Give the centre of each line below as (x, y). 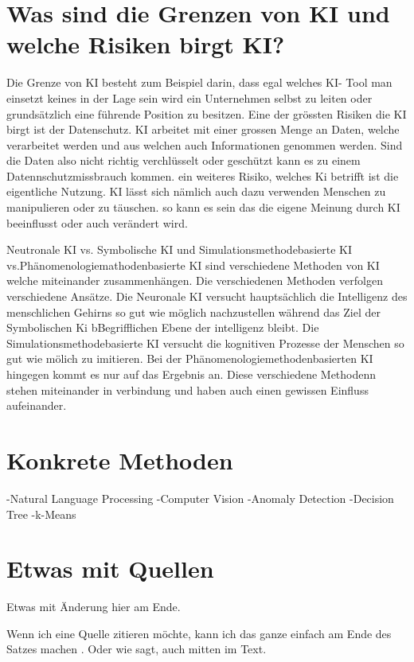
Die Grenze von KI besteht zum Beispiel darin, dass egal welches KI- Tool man (199, 82)
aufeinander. (37, 405)
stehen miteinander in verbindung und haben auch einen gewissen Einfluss (187, 389)
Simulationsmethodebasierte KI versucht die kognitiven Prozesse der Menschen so (205, 343)
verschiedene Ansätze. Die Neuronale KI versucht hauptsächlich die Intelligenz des (207, 296)
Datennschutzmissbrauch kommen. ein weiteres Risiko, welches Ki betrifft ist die (203, 175)
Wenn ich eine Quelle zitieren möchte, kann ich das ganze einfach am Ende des (199, 633)
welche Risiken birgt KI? (146, 44)
